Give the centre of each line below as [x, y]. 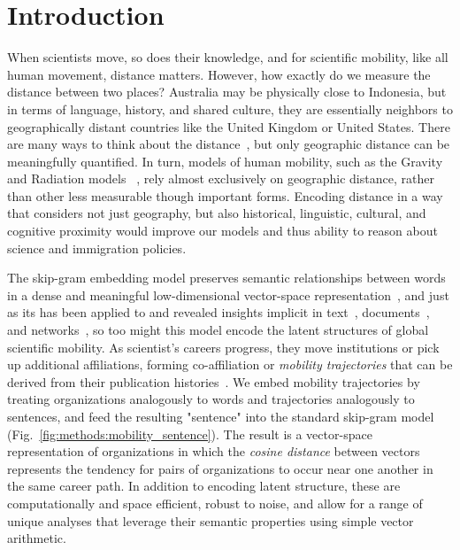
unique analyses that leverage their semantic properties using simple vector [211, 520]
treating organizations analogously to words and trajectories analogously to [211, 399]
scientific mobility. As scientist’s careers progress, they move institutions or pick [223, 347]
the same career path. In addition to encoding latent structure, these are [204, 486]
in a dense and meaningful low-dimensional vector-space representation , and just [228, 294]
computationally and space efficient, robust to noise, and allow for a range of [215, 503]
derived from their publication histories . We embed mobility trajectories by [214, 381]
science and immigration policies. [97, 248]
